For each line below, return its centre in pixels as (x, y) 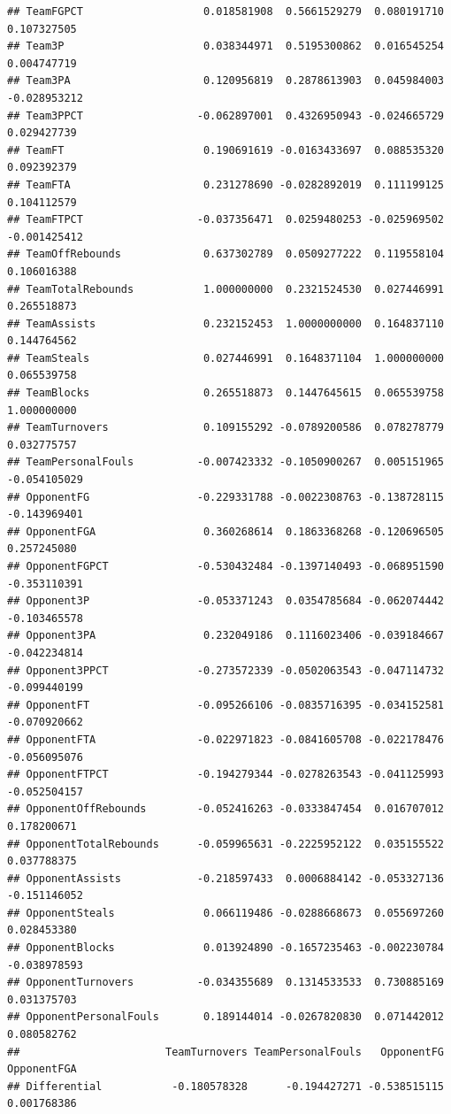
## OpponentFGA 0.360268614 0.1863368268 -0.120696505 (225, 531)
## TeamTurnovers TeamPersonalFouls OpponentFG (225, 1052)
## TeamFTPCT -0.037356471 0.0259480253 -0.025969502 (225, 220)
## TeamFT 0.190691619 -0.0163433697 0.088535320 (225, 150)
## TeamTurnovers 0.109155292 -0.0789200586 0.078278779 (225, 428)
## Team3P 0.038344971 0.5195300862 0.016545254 (225, 46)
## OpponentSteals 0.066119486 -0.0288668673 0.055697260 (225, 913)
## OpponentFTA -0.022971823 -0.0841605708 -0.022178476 (225, 739)
